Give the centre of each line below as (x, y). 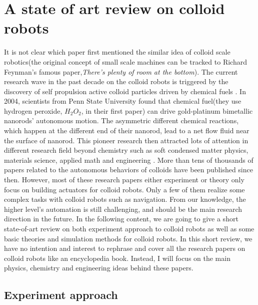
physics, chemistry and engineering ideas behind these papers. (99, 268)
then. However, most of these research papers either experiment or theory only (124, 180)
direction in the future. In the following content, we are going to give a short (121, 219)
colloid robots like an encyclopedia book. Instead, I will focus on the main (117, 258)
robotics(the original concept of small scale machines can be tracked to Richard (125, 61)
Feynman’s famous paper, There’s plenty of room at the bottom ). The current (121, 71)
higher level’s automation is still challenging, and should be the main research (123, 209)
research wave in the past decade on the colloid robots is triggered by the (116, 81)
